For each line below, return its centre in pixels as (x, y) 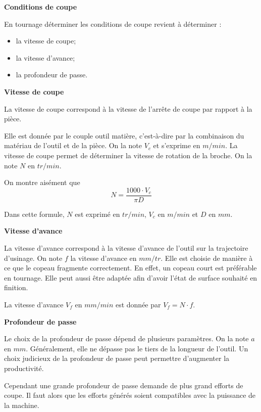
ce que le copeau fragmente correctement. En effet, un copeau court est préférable (130, 268)
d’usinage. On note (33, 258)
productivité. (24, 368)
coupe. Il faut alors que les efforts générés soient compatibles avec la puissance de (130, 395)
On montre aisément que (42, 182)
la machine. (22, 405)
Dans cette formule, (34, 214)
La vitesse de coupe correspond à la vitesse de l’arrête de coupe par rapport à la (128, 108)
